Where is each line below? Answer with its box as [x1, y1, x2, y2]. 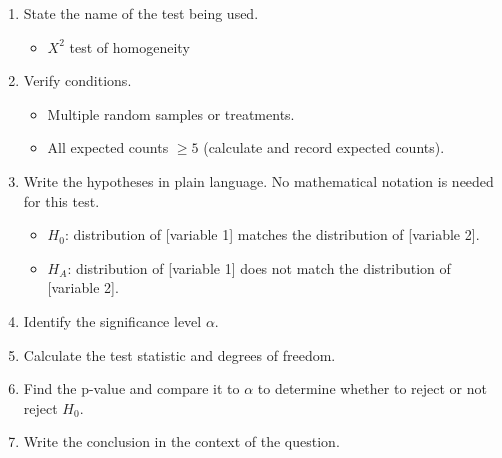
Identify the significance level [23, 310, 202, 331]
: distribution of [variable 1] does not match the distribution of [67, 257, 451, 278]
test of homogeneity [69, 36, 190, 57]
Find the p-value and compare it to [23, 378, 240, 399]
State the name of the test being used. [23, 3, 259, 23]
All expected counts [47, 137, 169, 158]
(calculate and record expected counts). [203, 137, 445, 158]
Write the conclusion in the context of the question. [23, 431, 340, 452]
